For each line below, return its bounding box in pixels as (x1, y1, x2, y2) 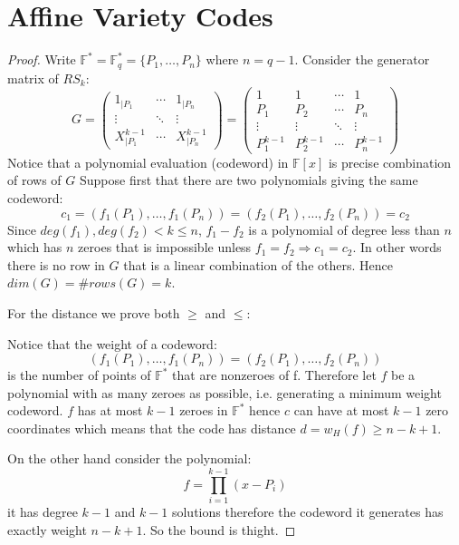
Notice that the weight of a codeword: (7, 334, 217, 353)
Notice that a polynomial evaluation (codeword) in (7, 152, 289, 171)
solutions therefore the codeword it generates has (171, 502, 444, 521)
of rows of (7, 170, 62, 190)
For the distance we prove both (7, 303, 180, 322)
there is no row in (7, 255, 105, 274)
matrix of (7, 68, 59, 87)
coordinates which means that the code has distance (7, 418, 296, 437)
